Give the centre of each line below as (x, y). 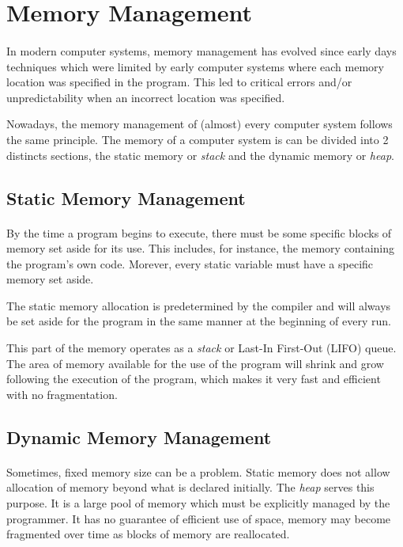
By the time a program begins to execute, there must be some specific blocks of (199, 232)
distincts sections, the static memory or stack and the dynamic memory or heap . (200, 155)
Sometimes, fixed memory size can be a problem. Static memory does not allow (198, 471)
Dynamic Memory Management (139, 437)
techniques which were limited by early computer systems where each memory (195, 66)
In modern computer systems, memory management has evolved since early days (201, 50)
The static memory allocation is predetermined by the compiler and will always (199, 305)
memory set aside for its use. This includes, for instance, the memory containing (201, 248)
